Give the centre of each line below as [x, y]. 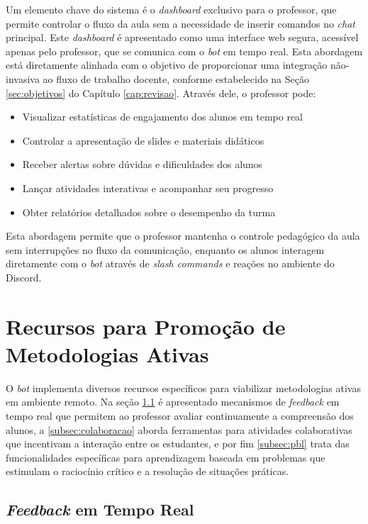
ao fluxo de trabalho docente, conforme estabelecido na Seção [176, 78]
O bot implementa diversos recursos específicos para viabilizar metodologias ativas [183, 388]
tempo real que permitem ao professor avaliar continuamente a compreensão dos [180, 416]
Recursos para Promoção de [146, 326]
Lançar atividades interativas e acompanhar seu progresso [148, 188]
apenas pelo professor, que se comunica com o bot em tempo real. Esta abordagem [184, 51]
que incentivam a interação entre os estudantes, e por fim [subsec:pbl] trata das [178, 444]
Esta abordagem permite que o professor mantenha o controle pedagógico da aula [183, 236]
